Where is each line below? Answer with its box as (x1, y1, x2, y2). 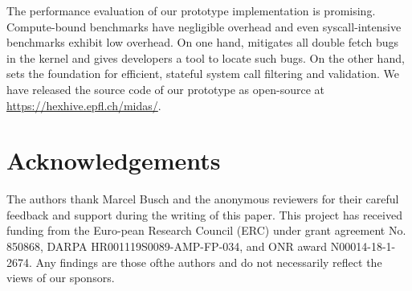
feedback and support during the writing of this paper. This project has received (6, 206, 402, 223)
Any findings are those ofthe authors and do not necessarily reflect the (35, 253, 382, 270)
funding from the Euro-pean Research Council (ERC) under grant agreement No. (6, 222, 406, 239)
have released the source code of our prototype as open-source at (6, 80, 324, 97)
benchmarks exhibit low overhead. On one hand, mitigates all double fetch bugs (6, 34, 398, 51)
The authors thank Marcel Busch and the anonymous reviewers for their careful (6, 191, 399, 207)
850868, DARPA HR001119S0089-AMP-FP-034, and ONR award (6, 238, 328, 255)
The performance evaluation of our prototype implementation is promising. (6, 2, 376, 18)
